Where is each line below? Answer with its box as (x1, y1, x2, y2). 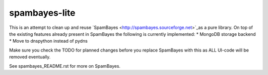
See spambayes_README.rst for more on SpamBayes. (9, 63, 121, 69)
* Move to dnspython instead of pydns (9, 38, 88, 44)
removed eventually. (9, 54, 51, 60)
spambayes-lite (9, 7, 75, 18)
